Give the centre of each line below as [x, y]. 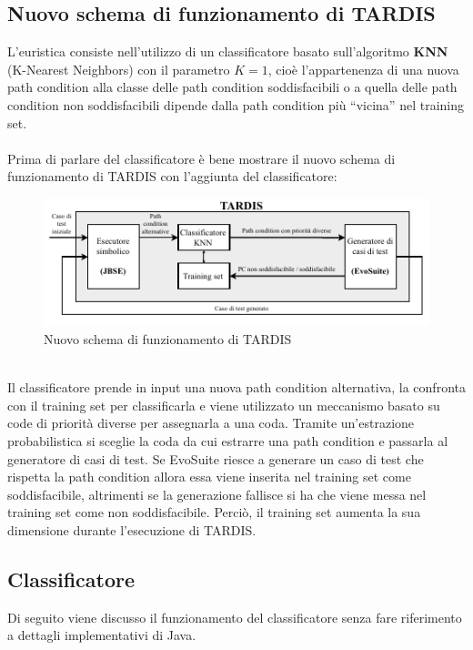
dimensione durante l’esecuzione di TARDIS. [132, 529]
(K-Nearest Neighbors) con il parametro [119, 69]
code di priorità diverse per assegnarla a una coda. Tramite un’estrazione [211, 423]
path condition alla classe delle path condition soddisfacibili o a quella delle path [232, 87]
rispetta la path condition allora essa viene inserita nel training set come [209, 477]
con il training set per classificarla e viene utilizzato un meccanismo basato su [224, 405]
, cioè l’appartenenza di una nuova [363, 69]
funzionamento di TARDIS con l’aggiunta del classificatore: [172, 176]
